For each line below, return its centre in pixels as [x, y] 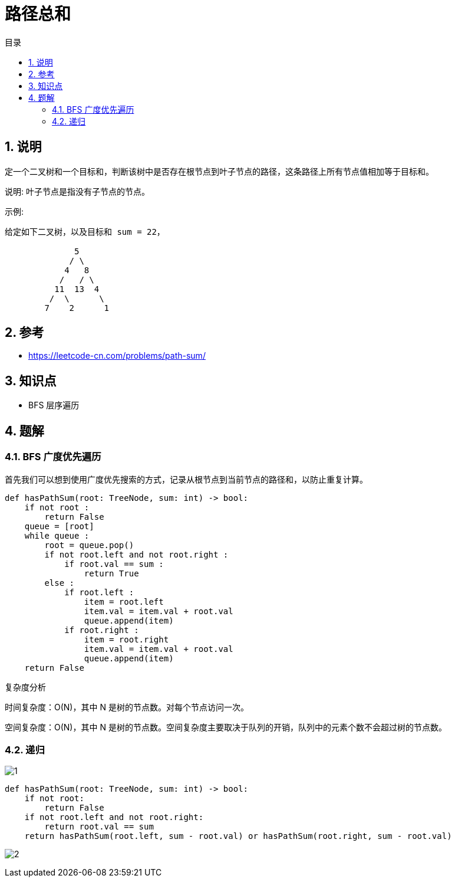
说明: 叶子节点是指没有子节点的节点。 [77, 191]
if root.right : [102, 630]
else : [60, 583]
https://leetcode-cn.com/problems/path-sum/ [117, 356]
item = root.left [124, 601]
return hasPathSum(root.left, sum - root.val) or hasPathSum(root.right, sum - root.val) [238, 836]
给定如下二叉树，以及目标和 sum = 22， [85, 232]
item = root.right [126, 639]
